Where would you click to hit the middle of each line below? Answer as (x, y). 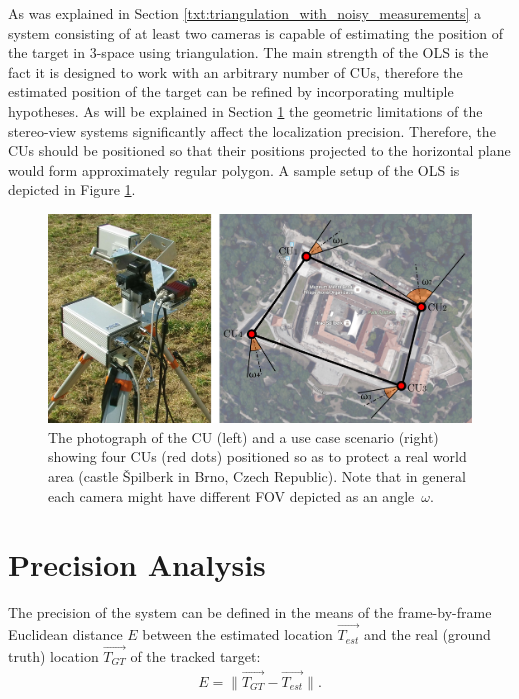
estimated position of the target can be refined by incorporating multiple (231, 91)
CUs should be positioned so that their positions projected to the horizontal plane (259, 150)
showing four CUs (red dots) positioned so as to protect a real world (257, 456)
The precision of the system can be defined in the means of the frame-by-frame (250, 612)
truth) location (53, 655)
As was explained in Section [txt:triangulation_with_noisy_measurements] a (245, 13)
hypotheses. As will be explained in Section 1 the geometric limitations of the (245, 110)
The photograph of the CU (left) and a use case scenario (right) (243, 436)
